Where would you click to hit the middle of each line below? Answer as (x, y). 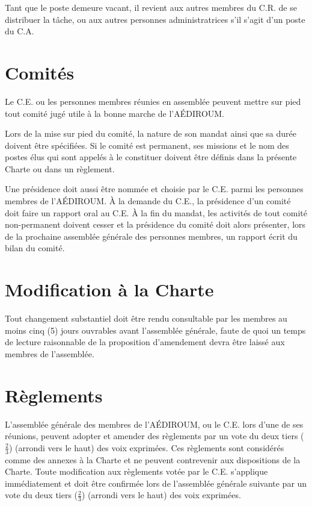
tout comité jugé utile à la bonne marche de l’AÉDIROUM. (115, 113)
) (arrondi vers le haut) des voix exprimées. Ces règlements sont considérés (146, 447)
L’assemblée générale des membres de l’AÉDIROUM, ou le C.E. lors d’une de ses (154, 424)
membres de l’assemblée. (50, 353)
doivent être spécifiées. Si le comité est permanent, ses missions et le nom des (147, 145)
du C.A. (20, 31)
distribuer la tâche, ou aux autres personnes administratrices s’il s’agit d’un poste (155, 19)
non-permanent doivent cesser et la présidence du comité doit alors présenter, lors (155, 224)
